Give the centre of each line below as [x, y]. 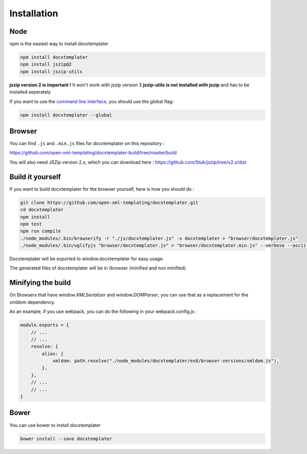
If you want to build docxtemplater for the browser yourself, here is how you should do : [102, 189]
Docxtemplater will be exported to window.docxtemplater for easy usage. [87, 259]
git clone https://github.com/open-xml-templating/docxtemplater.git [109, 202]
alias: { [53, 354]
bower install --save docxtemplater [66, 439]
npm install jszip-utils [51, 71]
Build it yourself [35, 177]
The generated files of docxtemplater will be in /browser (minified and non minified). [98, 268]
